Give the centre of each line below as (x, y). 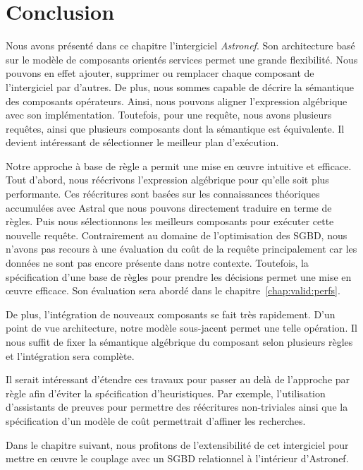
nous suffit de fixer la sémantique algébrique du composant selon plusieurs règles (179, 342)
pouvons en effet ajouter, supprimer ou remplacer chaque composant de (160, 73)
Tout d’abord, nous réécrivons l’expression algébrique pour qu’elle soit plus (167, 180)
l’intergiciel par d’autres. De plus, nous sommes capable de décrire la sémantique (180, 86)
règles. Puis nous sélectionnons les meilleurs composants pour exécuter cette (170, 221)
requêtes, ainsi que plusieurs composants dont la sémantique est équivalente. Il (175, 128)
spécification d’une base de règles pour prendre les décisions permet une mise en (179, 276)
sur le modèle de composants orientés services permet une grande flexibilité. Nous (182, 59)
